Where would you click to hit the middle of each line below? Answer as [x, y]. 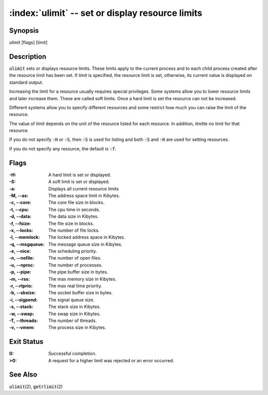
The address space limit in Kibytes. [84, 196]
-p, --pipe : [20, 272]
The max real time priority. [75, 286]
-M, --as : [19, 196]
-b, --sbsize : [23, 293]
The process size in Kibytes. [77, 328]
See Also [23, 375]
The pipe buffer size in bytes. [78, 272]
